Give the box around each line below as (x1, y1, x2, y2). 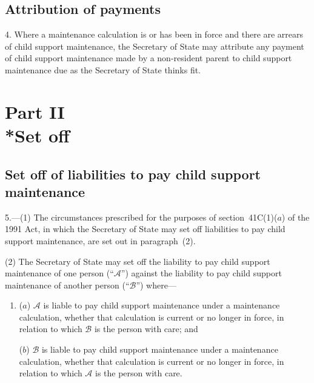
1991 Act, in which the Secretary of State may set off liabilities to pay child (5, 222, 286, 235)
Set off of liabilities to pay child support (5, 164, 261, 183)
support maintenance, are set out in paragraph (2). (5, 234, 196, 247)
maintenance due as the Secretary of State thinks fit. (5, 63, 201, 76)
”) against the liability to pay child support (121, 267, 282, 279)
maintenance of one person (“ (5, 267, 114, 279)
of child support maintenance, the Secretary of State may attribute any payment (5, 39, 304, 52)
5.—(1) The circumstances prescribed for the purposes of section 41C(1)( (5, 210, 278, 223)
